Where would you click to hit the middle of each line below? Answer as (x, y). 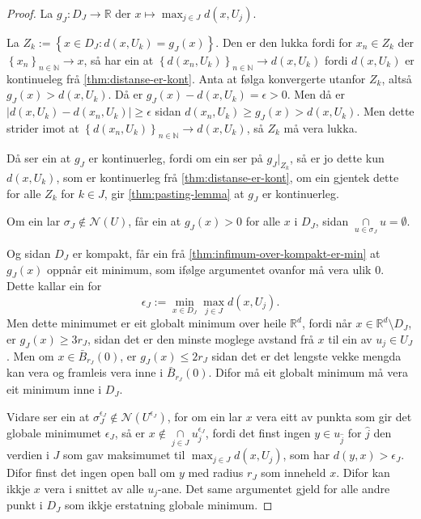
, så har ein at (119, 60)
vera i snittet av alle (94, 488)
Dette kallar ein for (54, 286)
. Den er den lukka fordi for (284, 42)
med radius (216, 473)
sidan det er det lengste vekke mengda (306, 355)
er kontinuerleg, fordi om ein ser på (176, 157)
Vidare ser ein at (48, 416)
